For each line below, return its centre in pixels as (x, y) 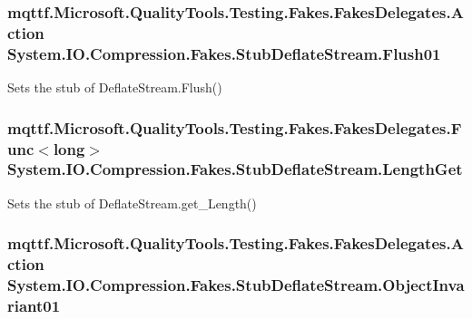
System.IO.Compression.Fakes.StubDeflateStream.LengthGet (235, 169)
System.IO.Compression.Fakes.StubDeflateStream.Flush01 (224, 53)
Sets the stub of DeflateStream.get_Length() (132, 203)
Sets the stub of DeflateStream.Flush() (115, 87)
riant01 (34, 305)
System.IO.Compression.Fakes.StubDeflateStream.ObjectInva (236, 285)
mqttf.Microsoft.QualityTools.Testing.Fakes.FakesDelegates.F (235, 127)
